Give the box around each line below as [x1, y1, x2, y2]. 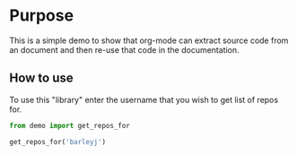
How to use [9, 71, 74, 86]
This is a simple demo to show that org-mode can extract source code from [9, 35, 289, 46]
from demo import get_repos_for [9, 121, 130, 130]
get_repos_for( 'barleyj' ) [9, 137, 106, 146]
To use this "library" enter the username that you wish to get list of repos [9, 94, 279, 105]
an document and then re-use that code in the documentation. [9, 44, 240, 55]
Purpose [9, 5, 74, 26]
